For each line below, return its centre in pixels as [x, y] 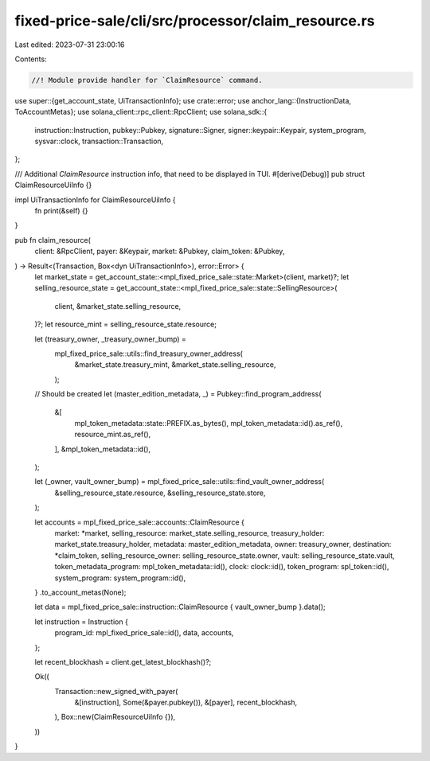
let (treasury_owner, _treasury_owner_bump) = [111, 339]
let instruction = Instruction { [82, 622]
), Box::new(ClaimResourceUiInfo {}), [115, 717]
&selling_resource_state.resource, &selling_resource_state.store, [160, 493]
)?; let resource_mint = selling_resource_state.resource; [125, 324]
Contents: [31, 59]
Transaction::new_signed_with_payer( [116, 691]
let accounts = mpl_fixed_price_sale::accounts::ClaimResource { [139, 522]
